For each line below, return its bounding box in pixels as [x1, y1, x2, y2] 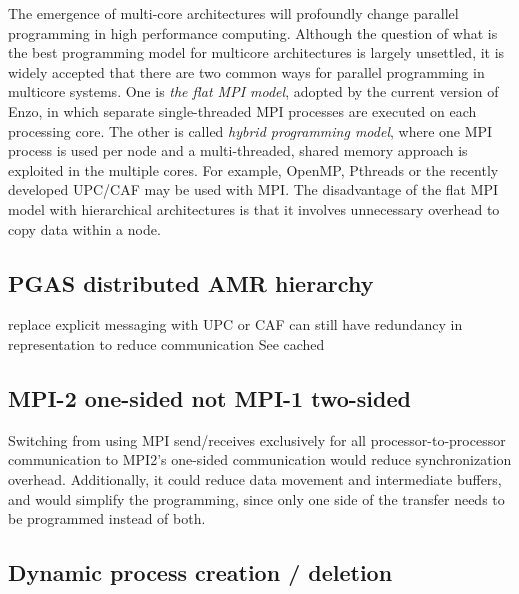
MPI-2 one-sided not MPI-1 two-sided [8, 382, 411, 413]
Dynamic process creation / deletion [8, 557, 393, 588]
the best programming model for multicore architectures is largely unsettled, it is [8, 42, 505, 63]
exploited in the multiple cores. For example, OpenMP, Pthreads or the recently [8, 159, 499, 180]
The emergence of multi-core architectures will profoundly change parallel [8, 3, 459, 23]
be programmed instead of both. [8, 508, 206, 529]
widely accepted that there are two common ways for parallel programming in [8, 61, 485, 82]
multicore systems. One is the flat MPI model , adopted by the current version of [8, 81, 499, 102]
